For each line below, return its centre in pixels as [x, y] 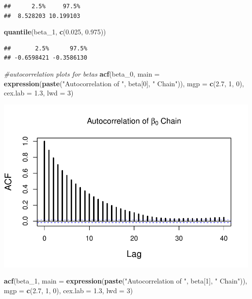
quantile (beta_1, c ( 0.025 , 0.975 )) [55, 32]
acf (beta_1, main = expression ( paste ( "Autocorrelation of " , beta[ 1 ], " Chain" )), [126, 281]
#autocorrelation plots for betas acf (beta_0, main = [82, 73]
